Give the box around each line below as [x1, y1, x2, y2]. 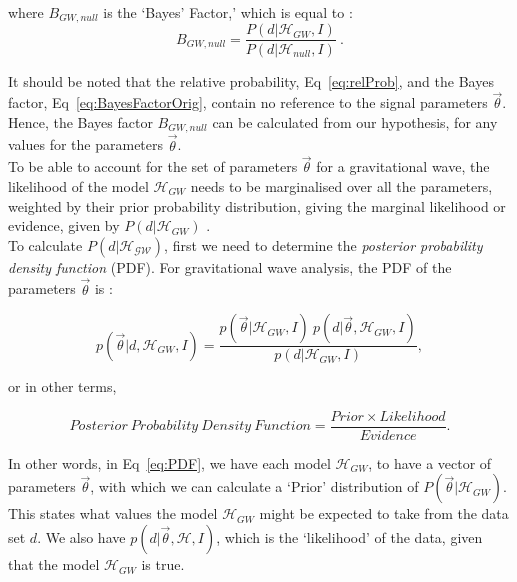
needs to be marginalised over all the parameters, [190, 176, 493, 196]
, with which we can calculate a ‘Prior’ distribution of [90, 476, 419, 497]
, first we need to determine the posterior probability [164, 234, 483, 255]
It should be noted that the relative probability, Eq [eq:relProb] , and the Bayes [8, 70, 494, 91]
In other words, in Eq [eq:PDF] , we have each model [8, 452, 331, 473]
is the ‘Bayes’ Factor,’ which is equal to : [103, 2, 353, 22]
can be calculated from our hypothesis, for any [212, 111, 498, 132]
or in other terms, [8, 376, 117, 397]
